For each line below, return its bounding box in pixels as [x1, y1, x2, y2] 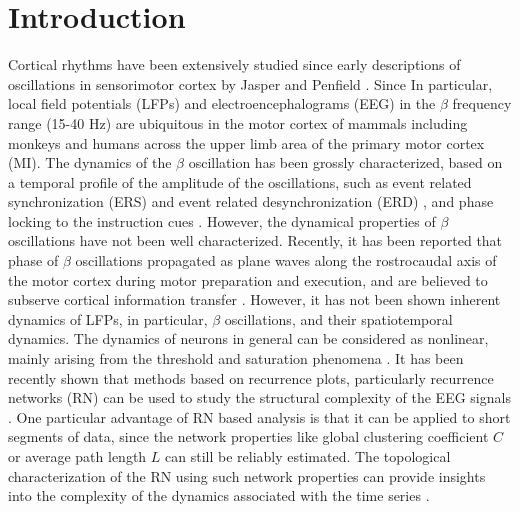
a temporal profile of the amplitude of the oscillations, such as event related [8, 171, 472, 192]
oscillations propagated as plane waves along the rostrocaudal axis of [75, 250, 497, 271]
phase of [8, 250, 59, 271]
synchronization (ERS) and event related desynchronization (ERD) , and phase [8, 191, 494, 212]
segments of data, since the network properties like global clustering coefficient [8, 426, 489, 447]
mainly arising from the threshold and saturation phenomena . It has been [8, 348, 464, 369]
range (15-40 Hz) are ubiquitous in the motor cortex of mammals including [8, 112, 468, 133]
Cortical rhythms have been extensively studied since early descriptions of [8, 54, 461, 75]
